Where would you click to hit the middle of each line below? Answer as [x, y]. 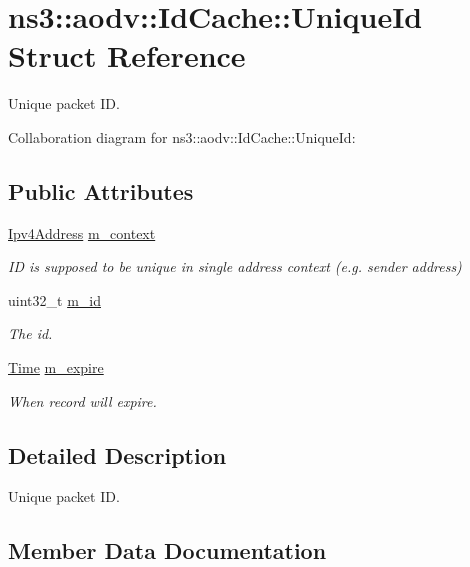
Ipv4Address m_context [82, 232]
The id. [30, 333]
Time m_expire [56, 367]
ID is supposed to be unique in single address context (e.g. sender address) [235, 266]
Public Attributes [101, 190]
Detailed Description [117, 454]
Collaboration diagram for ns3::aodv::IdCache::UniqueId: [182, 136]
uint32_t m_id [54, 299]
